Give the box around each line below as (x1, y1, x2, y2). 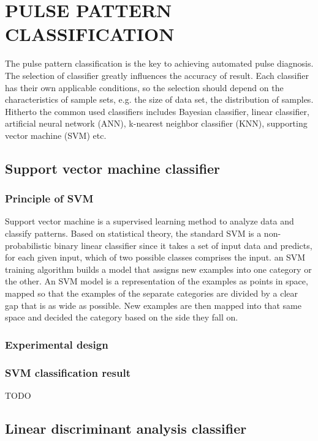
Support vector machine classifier (5, 158, 221, 177)
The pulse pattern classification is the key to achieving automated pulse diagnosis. (5, 57, 314, 70)
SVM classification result (5, 365, 131, 380)
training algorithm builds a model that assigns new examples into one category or (5, 262, 312, 275)
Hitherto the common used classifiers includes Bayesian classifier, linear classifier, (5, 105, 309, 117)
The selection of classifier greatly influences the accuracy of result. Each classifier (5, 69, 309, 81)
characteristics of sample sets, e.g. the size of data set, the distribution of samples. (5, 93, 314, 106)
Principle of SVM (5, 191, 94, 206)
